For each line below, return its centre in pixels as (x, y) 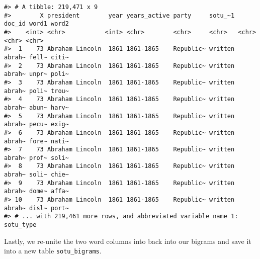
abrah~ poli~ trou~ (36, 91)
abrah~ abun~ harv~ (36, 107)
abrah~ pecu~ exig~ (36, 124)
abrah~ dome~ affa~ (36, 191)
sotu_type (20, 225)
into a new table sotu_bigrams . (53, 251)
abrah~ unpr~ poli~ (36, 74)
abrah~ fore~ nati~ (36, 141)
